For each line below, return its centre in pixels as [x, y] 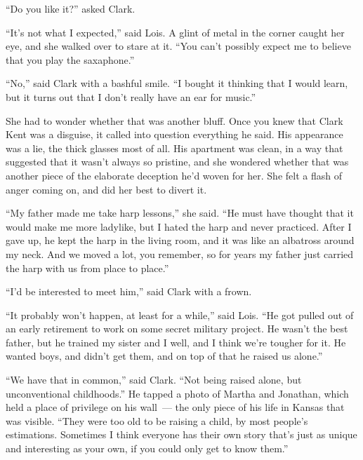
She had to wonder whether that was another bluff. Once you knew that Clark [174, 120]
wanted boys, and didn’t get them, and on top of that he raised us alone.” [164, 356]
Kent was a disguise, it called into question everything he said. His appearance [174, 134]
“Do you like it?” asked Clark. [71, 8]
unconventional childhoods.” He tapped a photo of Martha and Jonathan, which [177, 393]
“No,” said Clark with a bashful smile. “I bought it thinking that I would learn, [177, 83]
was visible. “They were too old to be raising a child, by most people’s [157, 420]
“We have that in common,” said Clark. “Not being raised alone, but [154, 380]
